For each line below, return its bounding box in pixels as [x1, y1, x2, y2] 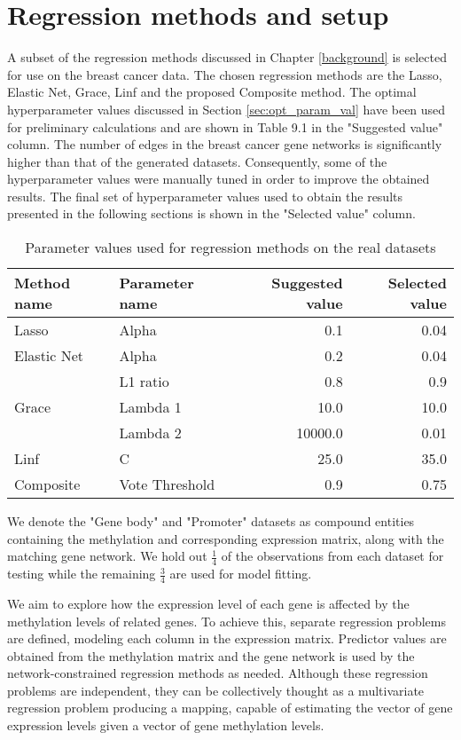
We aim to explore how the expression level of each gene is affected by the [7, 594, 410, 612]
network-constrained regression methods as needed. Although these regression [7, 664, 428, 682]
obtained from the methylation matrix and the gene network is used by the [7, 646, 415, 665]
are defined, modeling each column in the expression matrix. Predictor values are [7, 629, 447, 648]
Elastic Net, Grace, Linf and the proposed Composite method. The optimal [7, 83, 417, 101]
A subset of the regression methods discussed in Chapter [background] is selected [7, 48, 447, 67]
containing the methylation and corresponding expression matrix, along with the [7, 529, 444, 547]
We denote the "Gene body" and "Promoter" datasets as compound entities [7, 512, 415, 531]
